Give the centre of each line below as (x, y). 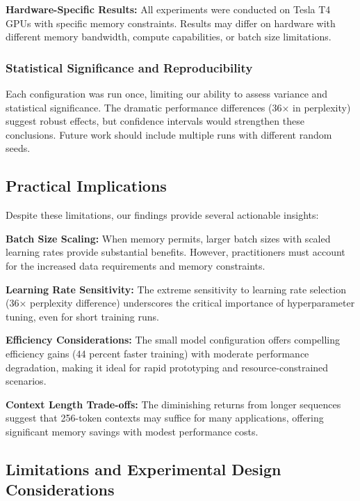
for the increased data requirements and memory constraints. (136, 265)
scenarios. (26, 381)
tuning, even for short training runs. (82, 316)
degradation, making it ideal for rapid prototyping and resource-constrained (167, 367)
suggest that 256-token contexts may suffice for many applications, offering (165, 418)
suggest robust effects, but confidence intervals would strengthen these (155, 121)
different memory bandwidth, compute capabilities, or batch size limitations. (169, 37)
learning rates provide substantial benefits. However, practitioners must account (175, 252)
